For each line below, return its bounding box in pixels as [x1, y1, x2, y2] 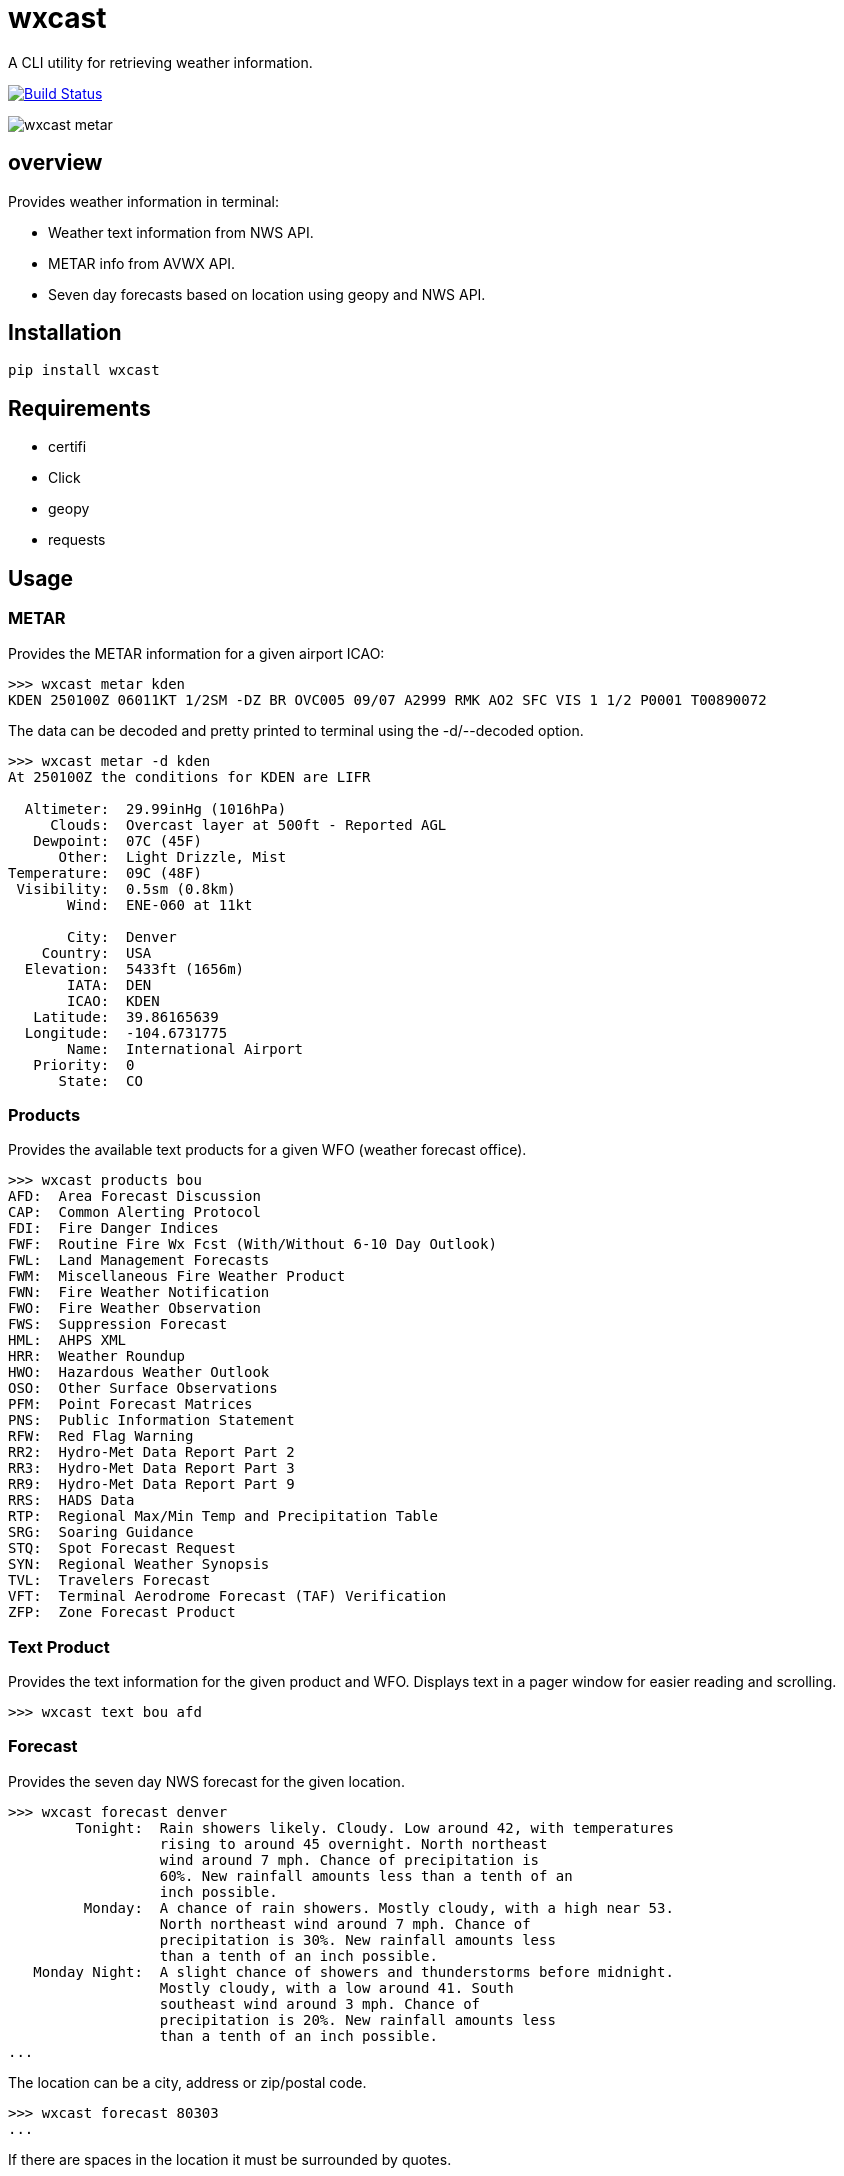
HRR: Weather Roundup [8, 1348, 186, 1365]
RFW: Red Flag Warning [8, 1428, 194, 1445]
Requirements [8, 395, 151, 421]
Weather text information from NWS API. [48, 223, 314, 241]
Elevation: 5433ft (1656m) [24, 960, 245, 977]
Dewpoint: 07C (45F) [33, 832, 202, 849]
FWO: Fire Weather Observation [8, 1300, 261, 1317]
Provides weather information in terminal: [8, 192, 279, 210]
